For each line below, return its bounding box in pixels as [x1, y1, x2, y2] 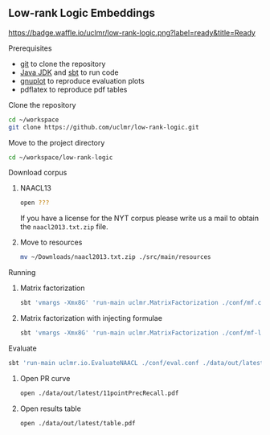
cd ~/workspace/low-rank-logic [8, 153, 113, 162]
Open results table [19, 404, 82, 413]
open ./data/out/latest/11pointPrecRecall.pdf [19, 389, 179, 397]
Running [8, 268, 36, 277]
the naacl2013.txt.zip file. [19, 222, 108, 232]
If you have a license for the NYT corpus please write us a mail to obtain [19, 213, 260, 224]
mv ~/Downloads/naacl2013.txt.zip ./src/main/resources [19, 253, 211, 261]
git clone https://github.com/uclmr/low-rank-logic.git [8, 123, 199, 131]
